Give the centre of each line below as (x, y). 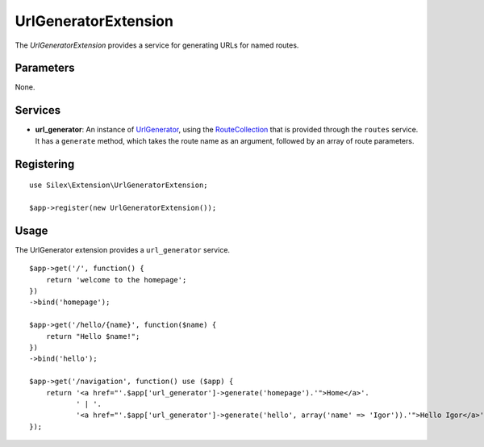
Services (38, 110)
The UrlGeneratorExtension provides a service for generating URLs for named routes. (157, 45)
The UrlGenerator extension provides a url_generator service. (122, 249)
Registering (45, 164)
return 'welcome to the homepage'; (116, 280)
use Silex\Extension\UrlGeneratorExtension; (119, 185)
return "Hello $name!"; (93, 336)
